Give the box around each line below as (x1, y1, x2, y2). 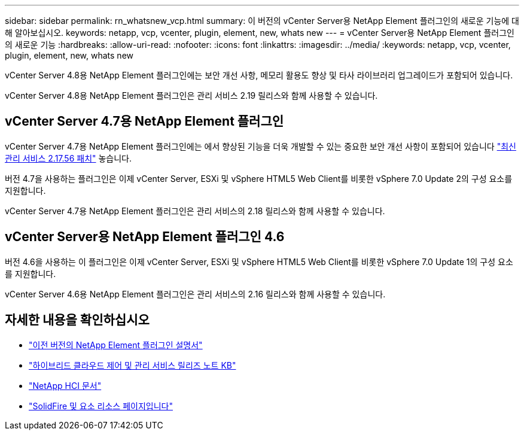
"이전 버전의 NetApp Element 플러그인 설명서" (29, 339, 203, 350)
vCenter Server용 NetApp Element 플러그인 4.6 (5, 229, 285, 245)
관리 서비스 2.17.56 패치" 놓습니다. (5, 153, 132, 163)
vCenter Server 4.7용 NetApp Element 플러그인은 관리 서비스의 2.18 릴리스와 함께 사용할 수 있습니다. (5, 205, 385, 216)
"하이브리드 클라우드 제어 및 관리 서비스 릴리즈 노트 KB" (29, 360, 236, 370)
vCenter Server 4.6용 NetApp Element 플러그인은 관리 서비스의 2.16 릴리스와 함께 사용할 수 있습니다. (5, 288, 386, 299)
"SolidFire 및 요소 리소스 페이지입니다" (29, 400, 173, 411)
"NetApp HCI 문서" (29, 380, 102, 391)
